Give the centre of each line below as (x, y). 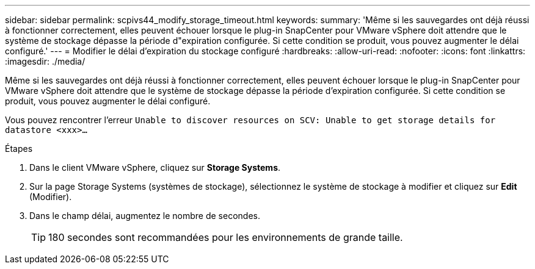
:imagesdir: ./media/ (45, 61)
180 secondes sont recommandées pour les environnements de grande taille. (226, 237)
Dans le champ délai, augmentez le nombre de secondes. (145, 216)
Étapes (19, 149)
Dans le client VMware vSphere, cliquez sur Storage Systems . (155, 167)
